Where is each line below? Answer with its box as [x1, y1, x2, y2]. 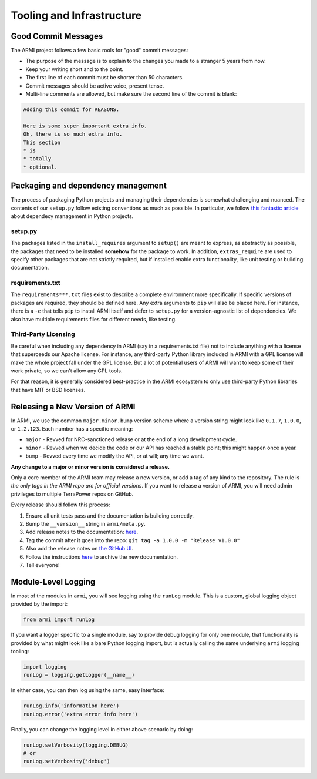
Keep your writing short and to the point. [25, 65, 123, 73]
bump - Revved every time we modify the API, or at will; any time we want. [25, 452, 204, 459]
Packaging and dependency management [11, 181, 167, 191]
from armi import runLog [23, 616, 95, 623]
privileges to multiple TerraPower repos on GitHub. [11, 491, 134, 498]
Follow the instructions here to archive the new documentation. [25, 553, 178, 560]
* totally [23, 156, 52, 162]
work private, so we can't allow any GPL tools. [11, 367, 123, 374]
